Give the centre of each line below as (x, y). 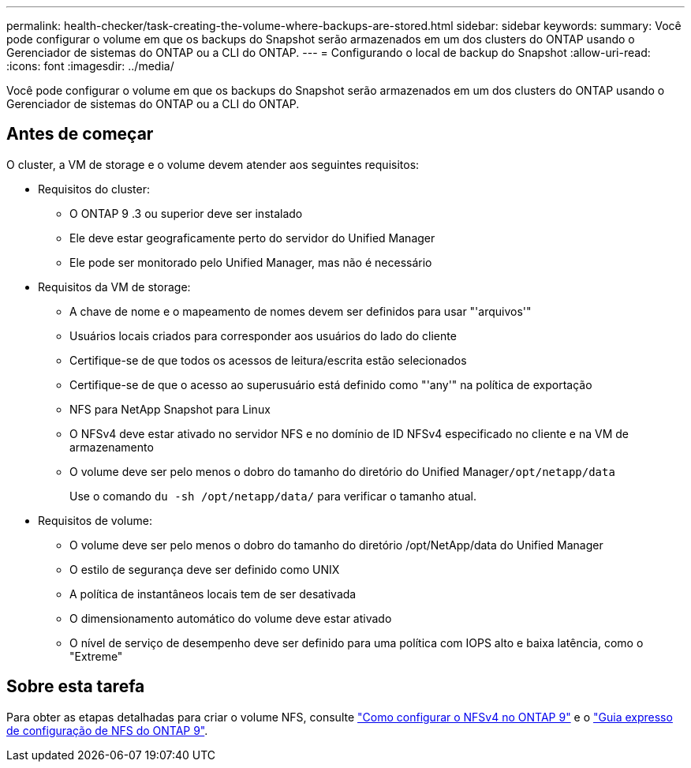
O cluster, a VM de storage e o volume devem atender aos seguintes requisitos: (213, 164)
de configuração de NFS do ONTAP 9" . (107, 730)
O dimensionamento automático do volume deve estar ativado (231, 618)
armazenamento (112, 447)
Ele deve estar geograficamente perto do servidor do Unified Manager (252, 238)
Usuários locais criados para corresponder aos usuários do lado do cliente (263, 335)
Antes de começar (80, 134)
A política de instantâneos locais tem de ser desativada (213, 594)
